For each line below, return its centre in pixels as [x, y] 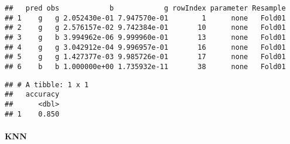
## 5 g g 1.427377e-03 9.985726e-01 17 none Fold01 [145, 57]
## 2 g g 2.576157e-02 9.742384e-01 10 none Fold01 [145, 28]
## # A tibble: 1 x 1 [47, 85]
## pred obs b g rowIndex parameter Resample [145, 8]
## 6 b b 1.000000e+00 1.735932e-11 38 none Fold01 [145, 66]
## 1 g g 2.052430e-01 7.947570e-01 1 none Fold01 [145, 18]
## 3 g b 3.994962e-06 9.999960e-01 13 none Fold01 [145, 37]
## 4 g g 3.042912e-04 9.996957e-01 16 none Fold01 [145, 47]
